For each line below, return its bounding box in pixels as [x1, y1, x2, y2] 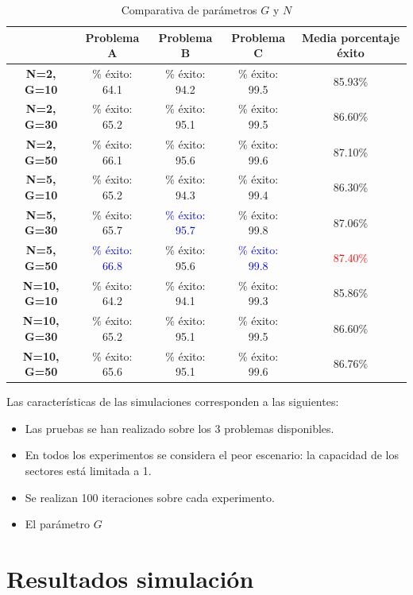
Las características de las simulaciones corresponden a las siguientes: [6, 393, 339, 410]
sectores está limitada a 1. [25, 462, 152, 478]
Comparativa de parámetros [121, 2, 257, 17]
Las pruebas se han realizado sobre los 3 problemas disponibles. [25, 419, 334, 436]
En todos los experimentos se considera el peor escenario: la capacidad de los [25, 446, 399, 463]
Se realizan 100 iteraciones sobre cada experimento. [25, 489, 275, 505]
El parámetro [25, 516, 90, 532]
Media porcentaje [301, 29, 400, 45]
